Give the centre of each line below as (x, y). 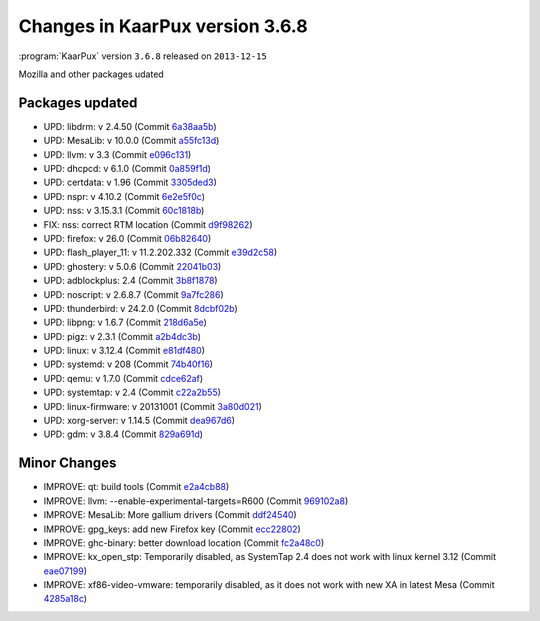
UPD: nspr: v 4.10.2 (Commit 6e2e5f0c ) (124, 196)
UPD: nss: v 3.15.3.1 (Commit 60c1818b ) (124, 211)
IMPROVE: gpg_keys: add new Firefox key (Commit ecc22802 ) (172, 529)
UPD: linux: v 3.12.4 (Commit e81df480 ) (124, 351)
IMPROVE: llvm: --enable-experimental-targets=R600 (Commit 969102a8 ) (196, 501)
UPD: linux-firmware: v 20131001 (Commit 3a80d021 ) (152, 406)
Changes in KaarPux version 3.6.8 (163, 26)
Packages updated (78, 102)
